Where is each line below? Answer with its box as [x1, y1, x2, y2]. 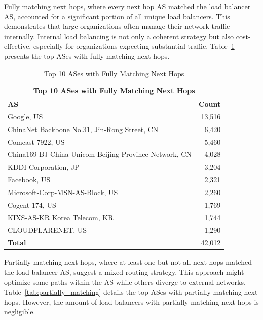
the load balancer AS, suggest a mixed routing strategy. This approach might [4, 266, 244, 277]
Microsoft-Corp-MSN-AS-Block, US [8, 186, 118, 197]
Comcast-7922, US [8, 136, 65, 147]
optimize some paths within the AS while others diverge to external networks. [4, 276, 246, 287]
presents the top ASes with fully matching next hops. [4, 50, 170, 61]
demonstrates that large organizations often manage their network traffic [4, 21, 230, 31]
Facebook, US [8, 174, 51, 185]
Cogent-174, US [8, 199, 56, 210]
